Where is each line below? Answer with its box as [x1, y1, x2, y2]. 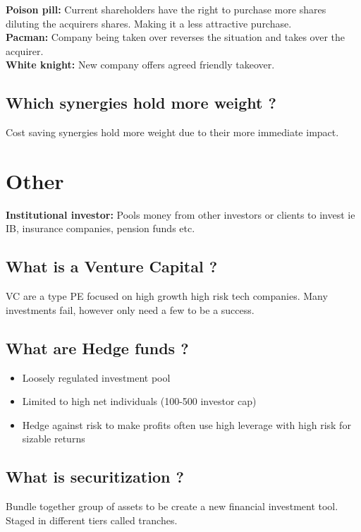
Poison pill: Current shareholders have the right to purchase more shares [6, 2, 326, 16]
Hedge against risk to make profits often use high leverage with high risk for [22, 417, 351, 432]
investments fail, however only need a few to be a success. [6, 302, 255, 317]
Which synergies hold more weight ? [6, 92, 276, 114]
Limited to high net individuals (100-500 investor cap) [22, 394, 257, 409]
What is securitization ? [6, 466, 184, 488]
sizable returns [22, 431, 85, 446]
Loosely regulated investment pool [22, 370, 171, 385]
